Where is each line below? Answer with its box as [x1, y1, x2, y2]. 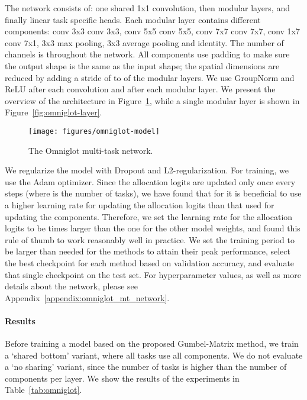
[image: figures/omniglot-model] [28, 127, 160, 136]
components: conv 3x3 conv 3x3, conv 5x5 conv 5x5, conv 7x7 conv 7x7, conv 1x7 [5, 25, 300, 37]
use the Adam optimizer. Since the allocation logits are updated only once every [5, 175, 296, 188]
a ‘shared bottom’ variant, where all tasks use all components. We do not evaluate [5, 349, 303, 361]
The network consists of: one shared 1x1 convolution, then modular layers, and [5, 2, 290, 14]
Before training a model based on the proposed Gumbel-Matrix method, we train [5, 337, 299, 350]
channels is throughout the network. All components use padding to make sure [5, 48, 290, 60]
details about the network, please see [5, 280, 138, 292]
